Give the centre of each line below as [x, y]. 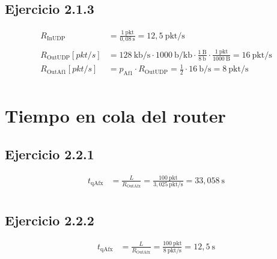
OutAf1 [56, 72]
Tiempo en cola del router [115, 116]
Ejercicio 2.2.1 [50, 154]
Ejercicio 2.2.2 [50, 220]
